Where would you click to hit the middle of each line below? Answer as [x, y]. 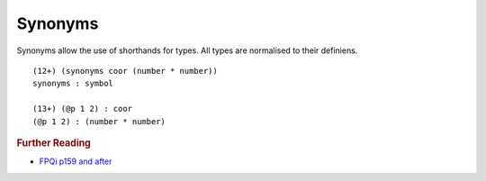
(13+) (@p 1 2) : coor [83, 109]
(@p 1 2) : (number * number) [99, 121]
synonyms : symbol [73, 84]
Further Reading [54, 142]
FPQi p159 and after [76, 161]
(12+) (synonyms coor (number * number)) [125, 71]
